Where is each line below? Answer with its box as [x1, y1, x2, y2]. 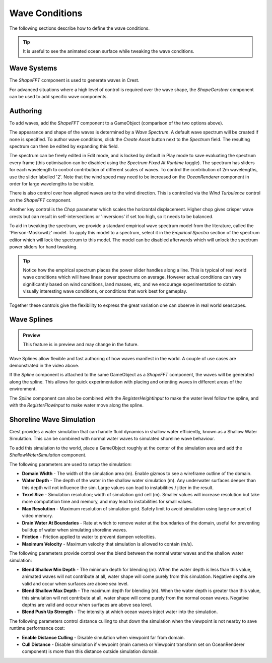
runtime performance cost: [9, 625, 65, 631]
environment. [9, 386, 37, 392]
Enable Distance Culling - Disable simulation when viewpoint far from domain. [22, 634, 185, 640]
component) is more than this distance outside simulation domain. [22, 648, 159, 654]
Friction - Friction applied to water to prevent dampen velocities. [22, 534, 156, 540]
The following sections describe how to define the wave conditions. [9, 25, 150, 31]
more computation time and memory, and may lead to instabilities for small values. [22, 499, 193, 505]
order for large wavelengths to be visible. [9, 181, 95, 187]
